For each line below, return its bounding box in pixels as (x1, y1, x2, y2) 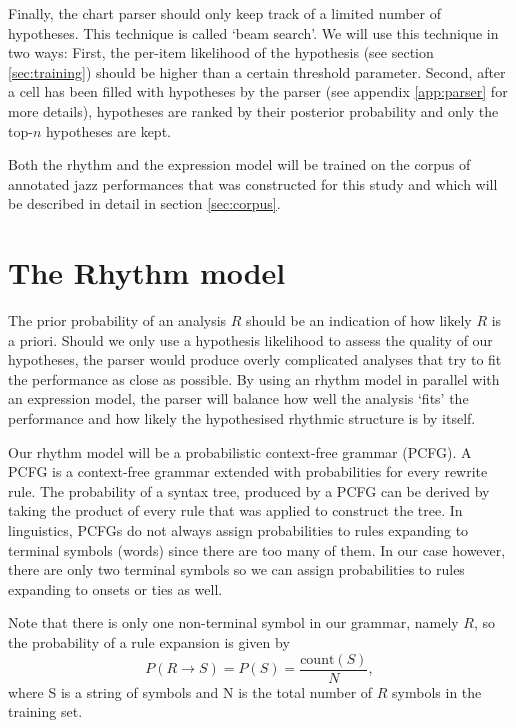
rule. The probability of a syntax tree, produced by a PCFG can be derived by (8, 480, 490, 501)
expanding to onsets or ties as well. (8, 578, 223, 599)
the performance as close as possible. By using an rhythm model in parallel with (8, 368, 500, 389)
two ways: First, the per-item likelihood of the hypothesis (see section (8, 42, 434, 63)
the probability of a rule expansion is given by (8, 631, 290, 652)
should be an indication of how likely (246, 310, 472, 331)
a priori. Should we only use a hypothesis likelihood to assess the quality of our (8, 329, 493, 350)
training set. (8, 701, 83, 722)
